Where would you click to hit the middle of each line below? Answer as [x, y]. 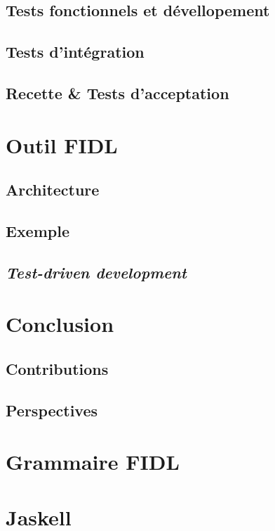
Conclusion [60, 324]
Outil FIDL [62, 145]
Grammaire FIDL [93, 462]
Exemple [38, 230]
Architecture [53, 190]
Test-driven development [96, 272]
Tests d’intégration [75, 52]
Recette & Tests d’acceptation [118, 92]
